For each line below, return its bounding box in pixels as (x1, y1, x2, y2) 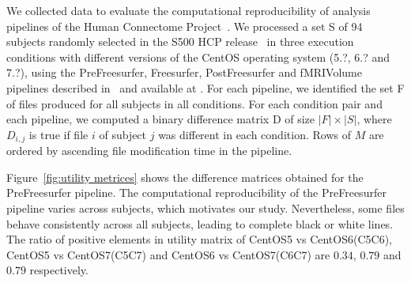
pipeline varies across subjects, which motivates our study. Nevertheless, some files (6, 199, 405, 216)
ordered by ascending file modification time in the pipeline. (6, 142, 292, 159)
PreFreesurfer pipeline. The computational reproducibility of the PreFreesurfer (6, 184, 386, 201)
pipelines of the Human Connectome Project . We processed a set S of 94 (6, 17, 363, 34)
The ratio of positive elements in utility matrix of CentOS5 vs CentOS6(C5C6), (6, 231, 392, 247)
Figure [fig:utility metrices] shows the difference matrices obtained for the (6, 168, 364, 185)
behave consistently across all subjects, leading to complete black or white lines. (6, 215, 394, 232)
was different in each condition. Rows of (158, 126, 351, 142)
